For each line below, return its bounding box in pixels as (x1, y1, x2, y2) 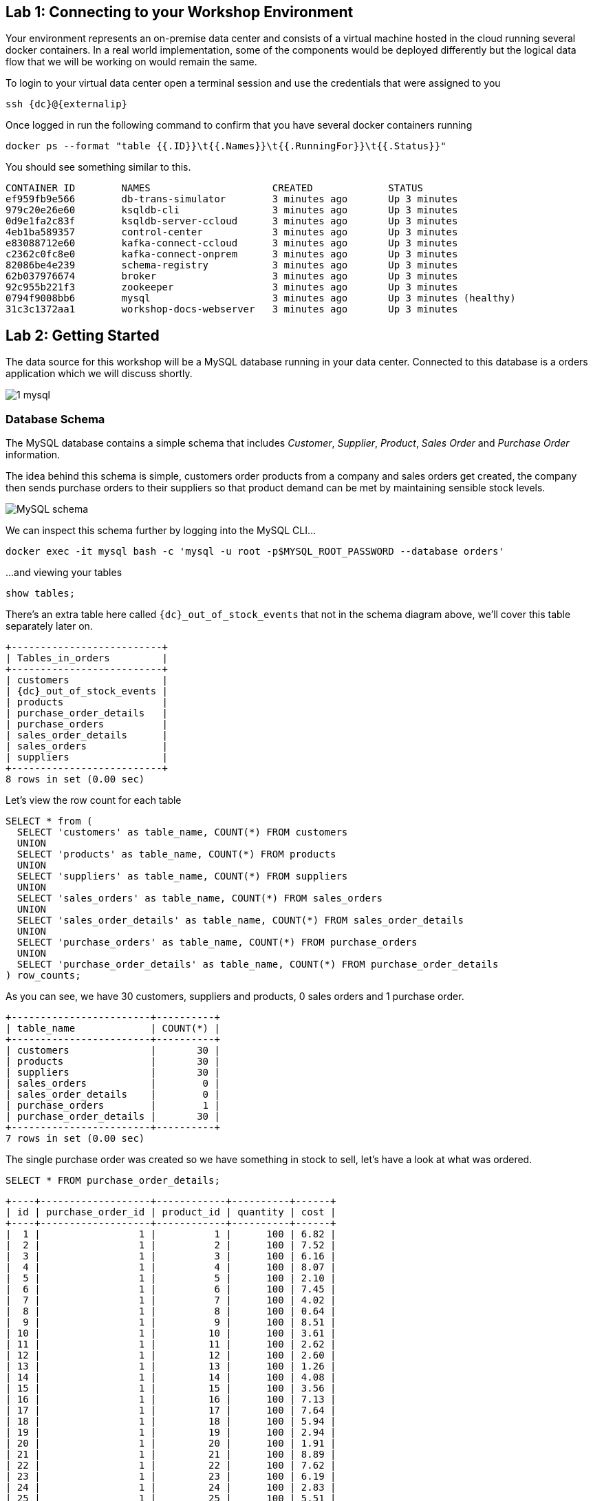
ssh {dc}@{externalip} (6, 98, 128, 110)
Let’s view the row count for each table (6, 794, 182, 807)
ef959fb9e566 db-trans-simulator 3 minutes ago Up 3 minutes (6, 193, 458, 205)
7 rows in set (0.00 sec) (6, 1133, 145, 1145)
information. (6, 449, 61, 461)
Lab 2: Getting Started (6, 326, 160, 344)
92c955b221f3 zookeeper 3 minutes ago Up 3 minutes (6, 281, 458, 293)
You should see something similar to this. (6, 161, 191, 173)
